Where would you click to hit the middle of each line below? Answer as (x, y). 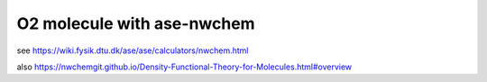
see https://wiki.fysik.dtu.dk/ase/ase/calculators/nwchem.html (133, 50)
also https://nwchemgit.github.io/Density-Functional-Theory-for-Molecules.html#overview (184, 67)
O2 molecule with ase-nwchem (136, 23)
